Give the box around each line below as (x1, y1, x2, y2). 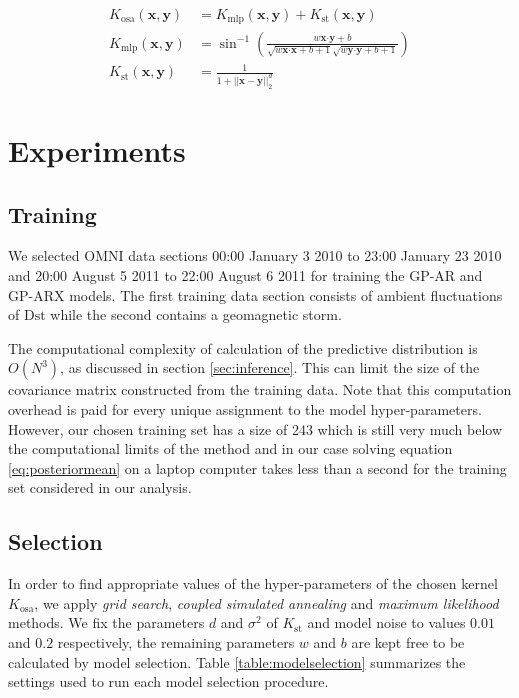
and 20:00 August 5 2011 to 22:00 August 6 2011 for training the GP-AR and (8, 265, 483, 286)
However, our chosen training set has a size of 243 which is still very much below (8, 418, 503, 439)
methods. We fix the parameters (8, 612, 205, 633)
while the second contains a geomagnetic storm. (50, 304, 342, 325)
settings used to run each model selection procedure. (8, 671, 329, 692)
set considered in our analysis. (8, 477, 192, 498)
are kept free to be (351, 631, 465, 652)
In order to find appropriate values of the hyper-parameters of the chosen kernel (8, 573, 498, 594)
